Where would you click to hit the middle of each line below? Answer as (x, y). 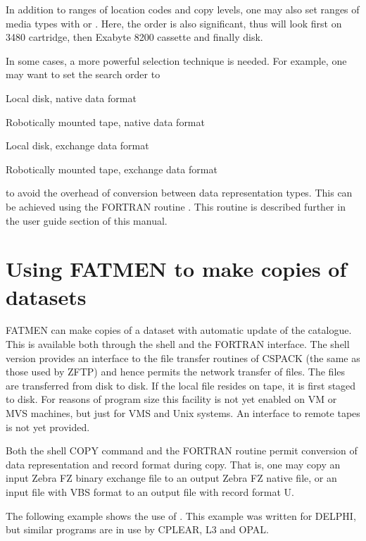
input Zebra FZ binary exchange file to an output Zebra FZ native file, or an (171, 478)
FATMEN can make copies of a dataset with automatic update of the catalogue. (179, 330)
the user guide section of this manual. (87, 220)
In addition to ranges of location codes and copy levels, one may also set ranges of (183, 9)
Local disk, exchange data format (77, 145)
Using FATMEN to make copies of (176, 269)
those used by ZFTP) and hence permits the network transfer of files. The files (176, 372)
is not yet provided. (48, 427)
